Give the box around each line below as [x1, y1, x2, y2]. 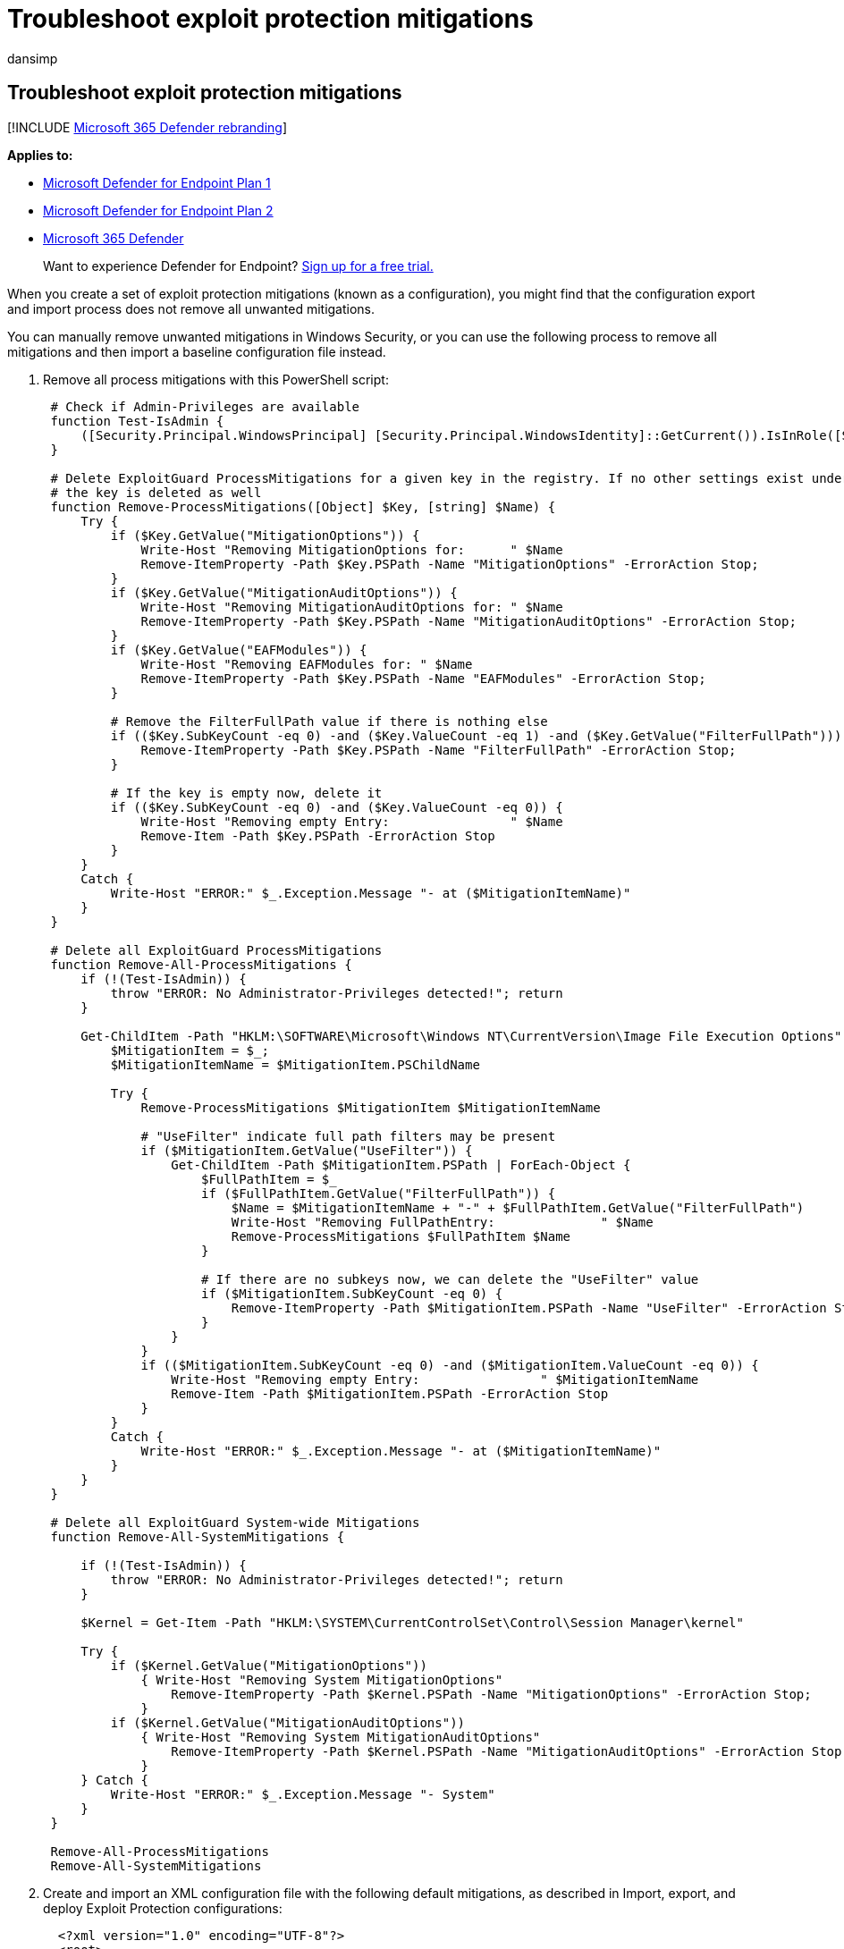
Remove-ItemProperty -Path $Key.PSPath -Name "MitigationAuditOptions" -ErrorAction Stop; [140, 613, 797, 629]
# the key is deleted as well [50, 485, 262, 500]
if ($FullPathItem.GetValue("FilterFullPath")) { [201, 1185, 556, 1201]
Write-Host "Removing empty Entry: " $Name [140, 814, 563, 829]
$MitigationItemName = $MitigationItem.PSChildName [110, 1057, 480, 1072]
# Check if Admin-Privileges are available [50, 399, 360, 414]
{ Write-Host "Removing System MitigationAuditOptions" [140, 1729, 541, 1744]
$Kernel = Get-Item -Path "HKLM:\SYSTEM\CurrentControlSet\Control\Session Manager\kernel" [80, 1615, 744, 1630]
